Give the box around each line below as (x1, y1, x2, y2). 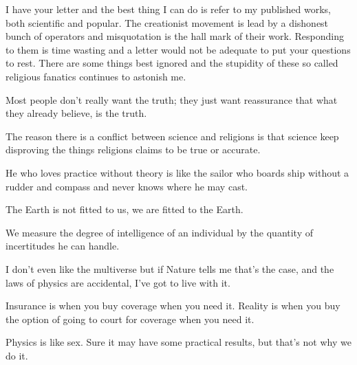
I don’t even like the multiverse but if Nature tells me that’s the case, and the (6, 261, 334, 276)
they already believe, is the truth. (6, 106, 147, 120)
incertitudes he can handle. (6, 239, 120, 253)
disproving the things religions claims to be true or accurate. (6, 142, 261, 157)
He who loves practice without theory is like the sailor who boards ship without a (6, 165, 349, 179)
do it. (6, 348, 28, 362)
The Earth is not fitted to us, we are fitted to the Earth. (6, 202, 244, 217)
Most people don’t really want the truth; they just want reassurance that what (6, 92, 338, 107)
